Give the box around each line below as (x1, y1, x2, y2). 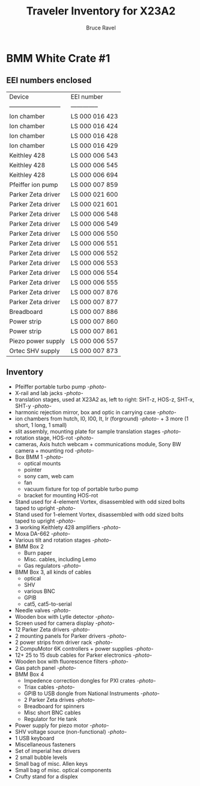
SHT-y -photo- (14, 402, 52, 410)
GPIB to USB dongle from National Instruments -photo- (23, 690, 160, 697)
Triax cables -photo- (23, 683, 75, 690)
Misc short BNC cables (23, 708, 81, 716)
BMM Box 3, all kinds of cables (14, 568, 92, 576)
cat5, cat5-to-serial (23, 600, 72, 607)
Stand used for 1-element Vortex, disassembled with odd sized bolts (14, 511, 184, 518)
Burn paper (23, 549, 52, 556)
